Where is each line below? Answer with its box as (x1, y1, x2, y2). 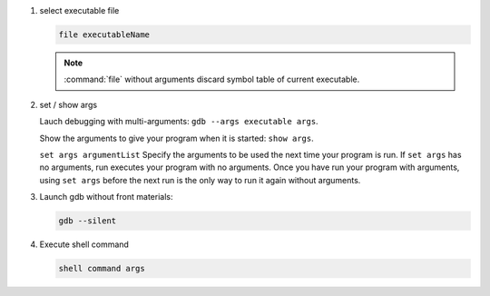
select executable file (39, 5, 120, 15)
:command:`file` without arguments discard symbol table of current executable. (64, 74, 360, 85)
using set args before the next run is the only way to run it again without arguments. (39, 174, 361, 185)
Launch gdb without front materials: (39, 192, 173, 202)
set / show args (39, 99, 98, 110)
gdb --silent (58, 216, 117, 226)
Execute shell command (39, 239, 129, 250)
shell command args (58, 263, 145, 274)
